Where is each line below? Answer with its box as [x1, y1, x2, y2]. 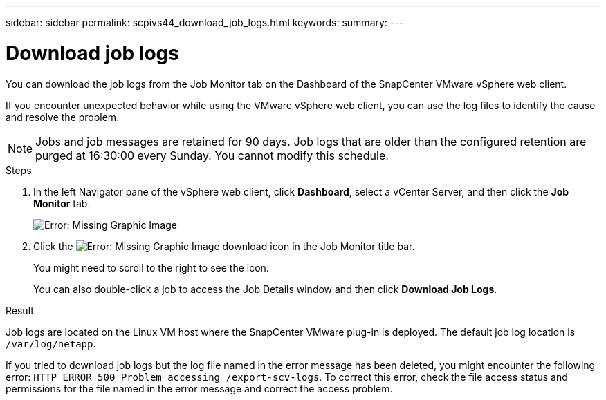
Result [6, 304, 34, 316]
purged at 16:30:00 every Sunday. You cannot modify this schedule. [35, 148, 389, 162]
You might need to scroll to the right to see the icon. [33, 261, 269, 274]
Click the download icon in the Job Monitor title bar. [33, 240, 415, 252]
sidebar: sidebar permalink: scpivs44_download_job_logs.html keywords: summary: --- [6, 17, 404, 28]
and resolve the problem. [6, 111, 120, 123]
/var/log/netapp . [6, 337, 96, 350]
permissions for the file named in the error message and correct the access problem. [6, 382, 393, 394]
